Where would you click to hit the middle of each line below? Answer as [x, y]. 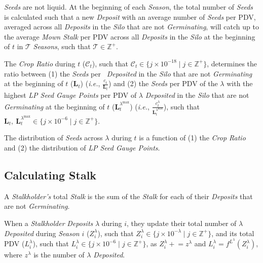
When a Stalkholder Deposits [49, 223]
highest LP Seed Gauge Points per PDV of [70, 95]
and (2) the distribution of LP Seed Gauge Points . [82, 147]
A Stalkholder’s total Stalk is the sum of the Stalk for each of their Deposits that [128, 196]
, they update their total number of [182, 223]
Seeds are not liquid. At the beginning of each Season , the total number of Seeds [129, 7]
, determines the [232, 63]
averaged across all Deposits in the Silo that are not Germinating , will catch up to [131, 27]
